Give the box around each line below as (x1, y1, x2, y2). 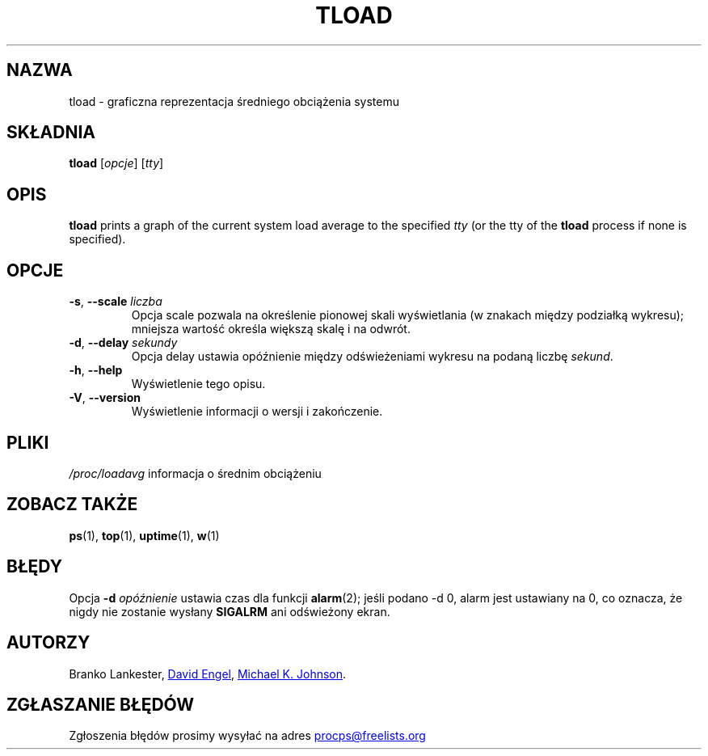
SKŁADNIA (6, 122, 95, 143)
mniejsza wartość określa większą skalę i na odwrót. (131, 322, 411, 336)
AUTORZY (6, 632, 91, 653)
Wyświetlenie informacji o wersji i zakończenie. (131, 404, 383, 419)
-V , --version (69, 391, 141, 405)
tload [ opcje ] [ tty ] (69, 156, 164, 171)
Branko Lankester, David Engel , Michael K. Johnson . (69, 666, 347, 681)
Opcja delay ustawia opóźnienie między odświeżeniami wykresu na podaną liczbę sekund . (131, 349, 613, 364)
